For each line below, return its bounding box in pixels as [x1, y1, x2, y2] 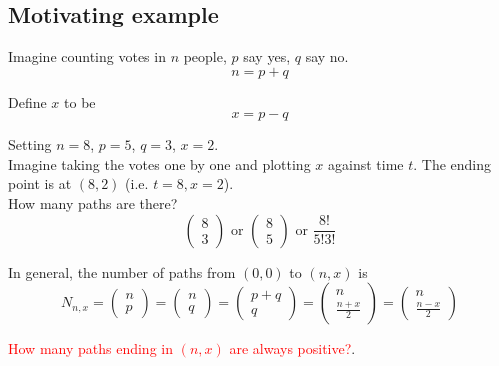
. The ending [413, 153, 492, 174]
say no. [305, 46, 349, 66]
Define [8, 91, 47, 112]
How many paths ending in [8, 338, 173, 359]
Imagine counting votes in [8, 46, 166, 66]
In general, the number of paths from [8, 261, 236, 282]
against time [327, 153, 404, 174]
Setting [8, 134, 52, 155]
